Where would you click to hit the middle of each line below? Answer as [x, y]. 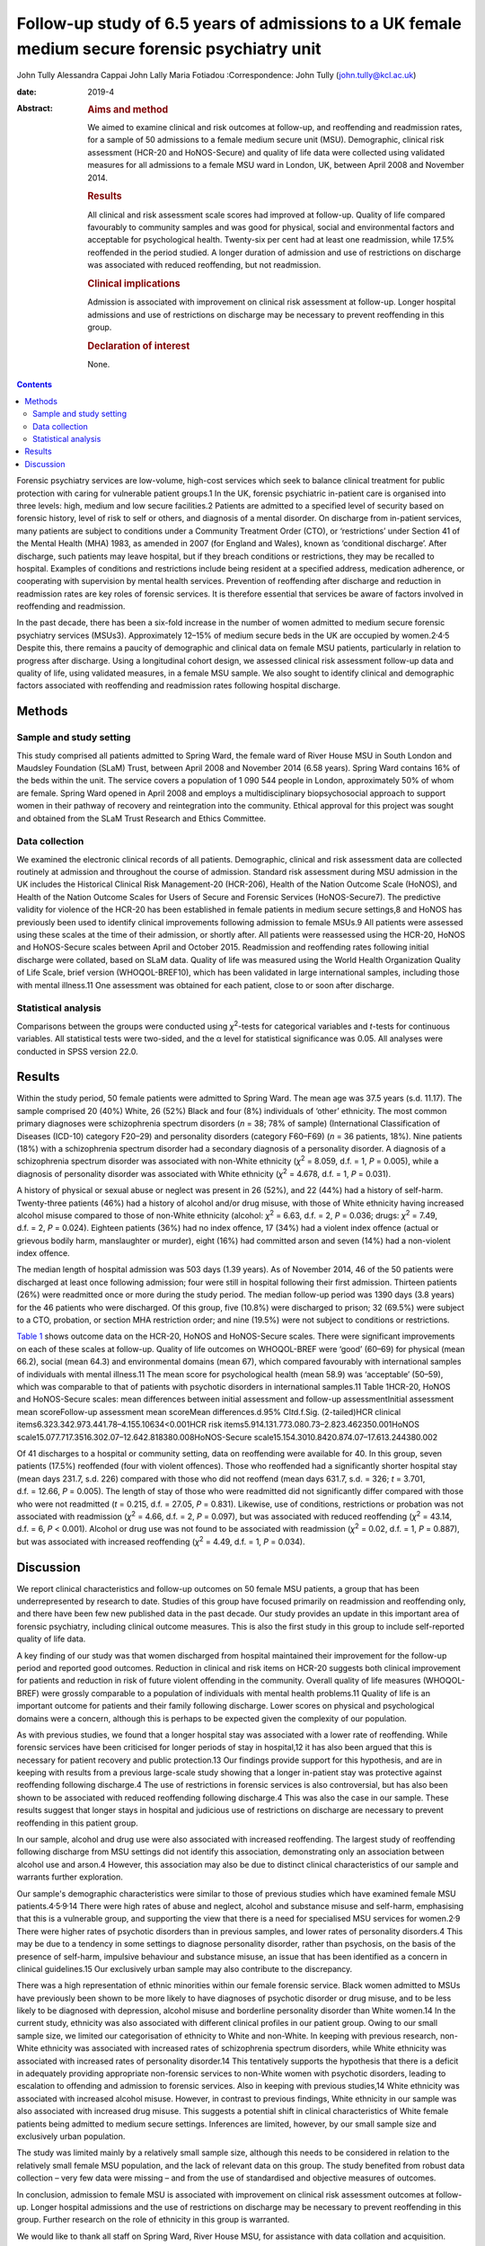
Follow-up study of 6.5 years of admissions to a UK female [239, 23]
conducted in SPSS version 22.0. [77, 1051]
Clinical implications [134, 283]
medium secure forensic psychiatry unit [169, 49]
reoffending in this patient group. [77, 1823]
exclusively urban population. [71, 2136]
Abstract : [35, 109]
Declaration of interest [139, 346]
